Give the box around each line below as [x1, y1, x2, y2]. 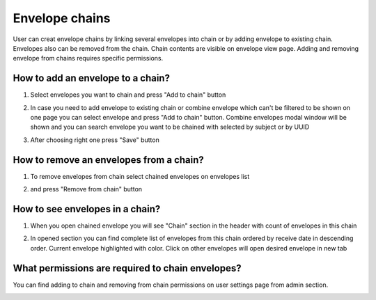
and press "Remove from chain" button [30, 185, 143, 194]
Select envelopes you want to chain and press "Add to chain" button [30, 90, 226, 99]
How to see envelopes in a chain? [13, 203, 161, 215]
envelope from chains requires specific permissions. [13, 54, 164, 63]
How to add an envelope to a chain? [13, 72, 171, 84]
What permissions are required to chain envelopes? [13, 262, 242, 274]
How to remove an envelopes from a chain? [13, 154, 205, 166]
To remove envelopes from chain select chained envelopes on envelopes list [30, 172, 250, 180]
